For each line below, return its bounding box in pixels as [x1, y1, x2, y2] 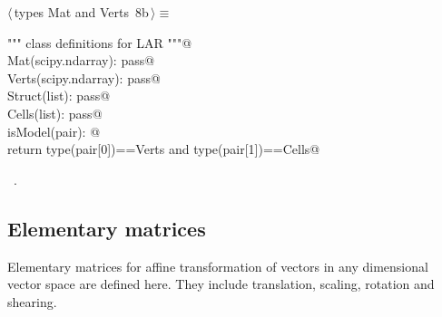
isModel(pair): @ [7, 121, 101, 140]
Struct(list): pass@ [7, 86, 111, 105]
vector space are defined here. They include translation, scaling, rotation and [7, 274, 435, 293]
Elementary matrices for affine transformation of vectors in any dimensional [7, 256, 428, 275]
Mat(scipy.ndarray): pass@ [7, 51, 155, 70]
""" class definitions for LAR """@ [7, 33, 192, 52]
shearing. [7, 292, 57, 311]
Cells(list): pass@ [7, 103, 103, 122]
